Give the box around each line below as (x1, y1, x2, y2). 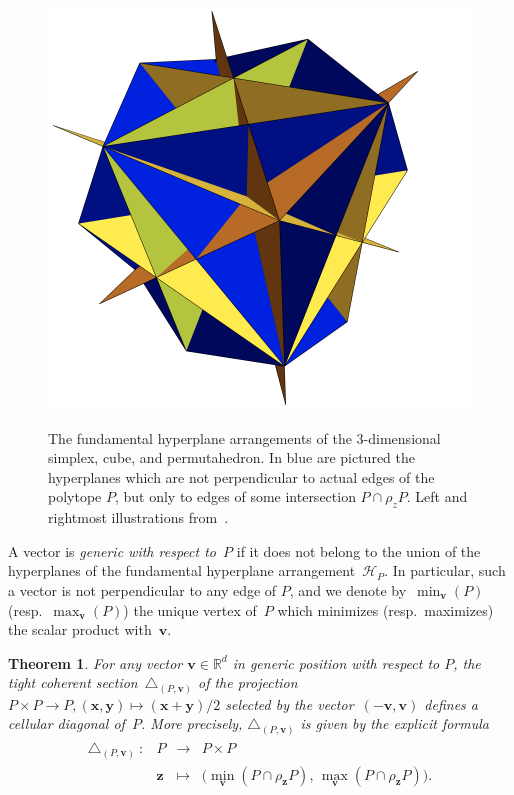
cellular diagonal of (8, 713, 125, 734)
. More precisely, (141, 713, 243, 734)
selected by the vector (225, 693, 354, 714)
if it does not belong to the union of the (236, 540, 481, 561)
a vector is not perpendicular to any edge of (8, 579, 277, 600)
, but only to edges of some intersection (114, 486, 356, 507)
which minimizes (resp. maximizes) (277, 599, 494, 620)
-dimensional (363, 427, 441, 448)
